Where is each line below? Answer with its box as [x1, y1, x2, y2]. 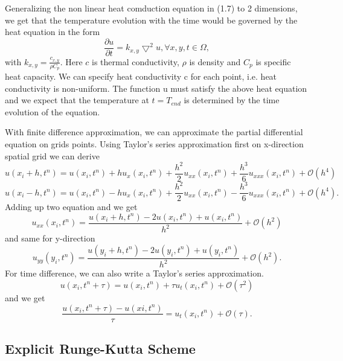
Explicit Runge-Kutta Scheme [5, 339, 196, 357]
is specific [255, 55, 291, 68]
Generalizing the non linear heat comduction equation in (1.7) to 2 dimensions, [5, 2, 298, 14]
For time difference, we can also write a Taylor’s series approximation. [5, 267, 264, 280]
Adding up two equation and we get [5, 200, 138, 213]
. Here [60, 55, 83, 68]
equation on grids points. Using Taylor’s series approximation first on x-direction [5, 138, 304, 150]
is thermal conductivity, [91, 55, 179, 68]
